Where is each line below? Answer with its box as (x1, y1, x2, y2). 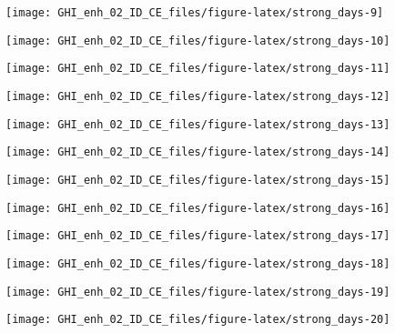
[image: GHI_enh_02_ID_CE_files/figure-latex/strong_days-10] (5, 34, 390, 47)
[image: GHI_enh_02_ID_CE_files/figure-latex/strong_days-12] (5, 89, 390, 103)
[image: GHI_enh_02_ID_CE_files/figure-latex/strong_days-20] (5, 313, 390, 327)
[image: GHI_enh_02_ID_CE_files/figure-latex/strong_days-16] (5, 201, 390, 215)
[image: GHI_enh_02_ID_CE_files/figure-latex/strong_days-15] (5, 173, 390, 187)
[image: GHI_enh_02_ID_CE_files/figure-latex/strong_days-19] (5, 285, 390, 298)
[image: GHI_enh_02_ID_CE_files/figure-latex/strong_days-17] (5, 229, 390, 243)
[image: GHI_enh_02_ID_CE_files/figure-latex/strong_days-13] (5, 117, 390, 131)
